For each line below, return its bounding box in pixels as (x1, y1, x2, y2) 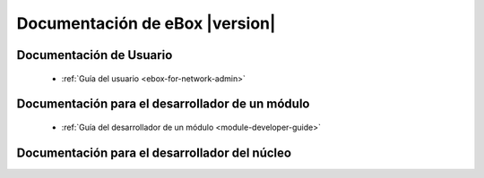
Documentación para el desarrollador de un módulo (16, 97, 310, 112)
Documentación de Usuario (16, 47, 173, 63)
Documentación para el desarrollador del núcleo (16, 145, 291, 160)
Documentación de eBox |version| (16, 13, 276, 33)
